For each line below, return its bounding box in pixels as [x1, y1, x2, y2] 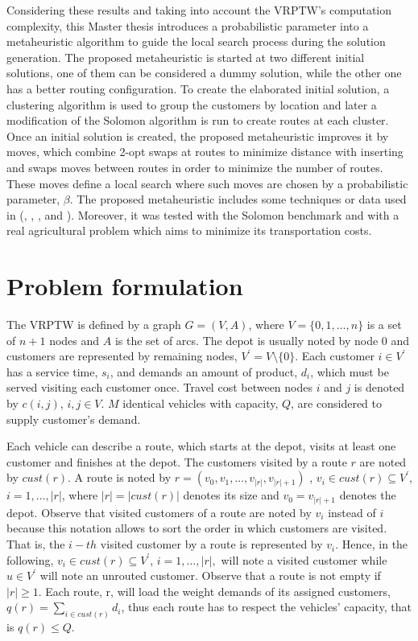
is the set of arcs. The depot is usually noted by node [114, 331, 379, 348]
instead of [328, 503, 376, 520]
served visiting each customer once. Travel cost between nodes [6, 379, 312, 396]
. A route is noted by [67, 469, 172, 486]
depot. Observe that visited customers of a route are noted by [6, 503, 312, 520]
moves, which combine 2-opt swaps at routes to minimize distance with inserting [6, 143, 404, 160]
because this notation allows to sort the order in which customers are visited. [6, 520, 387, 536]
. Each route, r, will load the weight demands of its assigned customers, [38, 582, 391, 599]
